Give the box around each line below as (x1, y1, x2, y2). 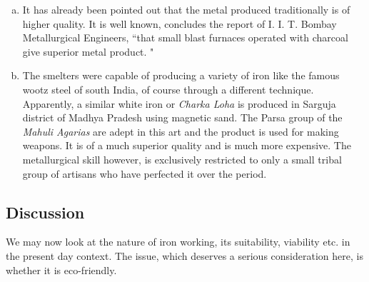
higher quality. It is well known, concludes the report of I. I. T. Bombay (22, 16, 337, 31)
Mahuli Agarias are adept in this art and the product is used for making (22, 124, 339, 139)
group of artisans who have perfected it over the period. (22, 166, 267, 181)
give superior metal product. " (22, 44, 154, 59)
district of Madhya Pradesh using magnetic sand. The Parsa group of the (22, 110, 343, 125)
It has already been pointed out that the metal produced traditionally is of (22, 2, 350, 16)
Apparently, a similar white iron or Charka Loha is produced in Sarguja (22, 96, 336, 111)
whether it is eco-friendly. (6, 262, 117, 277)
